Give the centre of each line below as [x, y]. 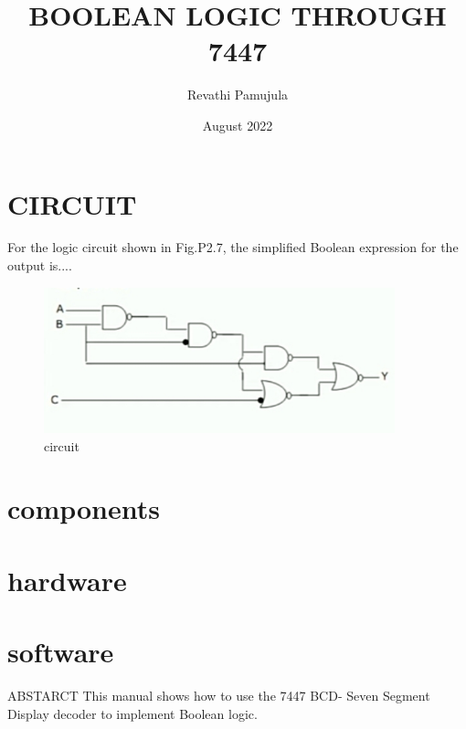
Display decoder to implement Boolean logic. [132, 713]
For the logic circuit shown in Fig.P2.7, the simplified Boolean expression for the [233, 247]
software [61, 652]
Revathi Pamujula [238, 95]
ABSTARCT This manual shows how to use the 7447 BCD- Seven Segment [219, 695]
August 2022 [238, 125]
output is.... [40, 265]
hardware [67, 580]
